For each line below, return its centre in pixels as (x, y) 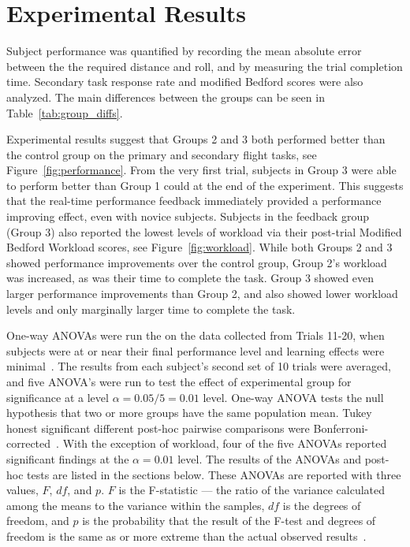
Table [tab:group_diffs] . (65, 112)
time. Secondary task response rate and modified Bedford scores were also (185, 82)
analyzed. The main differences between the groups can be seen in (166, 97)
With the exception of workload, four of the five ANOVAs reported (225, 443)
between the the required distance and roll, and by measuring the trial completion (205, 66)
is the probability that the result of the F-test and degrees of (229, 521)
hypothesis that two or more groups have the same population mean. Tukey (189, 413)
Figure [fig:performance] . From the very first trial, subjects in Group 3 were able (201, 170)
